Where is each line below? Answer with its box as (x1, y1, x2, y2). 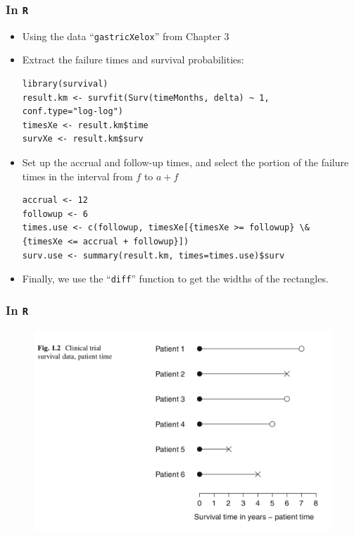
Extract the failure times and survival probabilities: (22, 52, 244, 67)
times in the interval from (22, 168, 133, 183)
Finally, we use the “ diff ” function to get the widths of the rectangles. (22, 271, 329, 286)
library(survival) (22, 79, 108, 89)
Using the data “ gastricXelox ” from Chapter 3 (22, 28, 229, 43)
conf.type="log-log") (22, 106, 123, 117)
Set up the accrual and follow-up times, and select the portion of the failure (22, 155, 349, 169)
